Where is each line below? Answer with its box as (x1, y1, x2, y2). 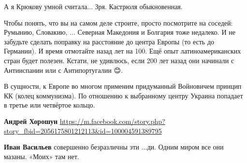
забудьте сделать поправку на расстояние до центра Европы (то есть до (4, 36, 215, 46)
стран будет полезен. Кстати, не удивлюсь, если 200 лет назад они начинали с (4, 55, 234, 65)
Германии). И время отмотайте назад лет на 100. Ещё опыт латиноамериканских (4, 46, 241, 56)
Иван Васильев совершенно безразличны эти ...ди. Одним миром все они (4, 142, 224, 152)
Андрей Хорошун (4, 116, 58, 126)
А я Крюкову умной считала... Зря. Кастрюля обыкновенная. (4, 1, 183, 11)
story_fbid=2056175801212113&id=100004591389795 (4, 125, 162, 136)
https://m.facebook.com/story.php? (59, 116, 165, 126)
